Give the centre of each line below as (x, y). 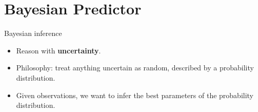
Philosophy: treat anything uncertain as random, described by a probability (135, 68)
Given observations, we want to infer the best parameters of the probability (135, 95)
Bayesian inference (33, 33)
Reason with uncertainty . (58, 50)
